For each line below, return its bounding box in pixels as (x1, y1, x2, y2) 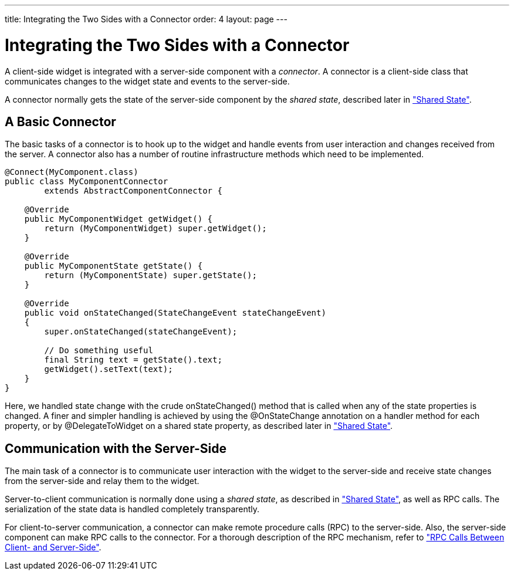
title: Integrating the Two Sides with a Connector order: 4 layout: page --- (5, 14, 288, 24)
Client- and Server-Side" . (5, 542, 102, 553)
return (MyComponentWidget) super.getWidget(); (44, 224, 267, 234)
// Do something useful (44, 346, 153, 356)
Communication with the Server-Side (5, 441, 226, 456)
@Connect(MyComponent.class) (5, 167, 138, 177)
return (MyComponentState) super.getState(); (44, 270, 257, 280)
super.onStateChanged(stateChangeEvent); (44, 327, 238, 337)
